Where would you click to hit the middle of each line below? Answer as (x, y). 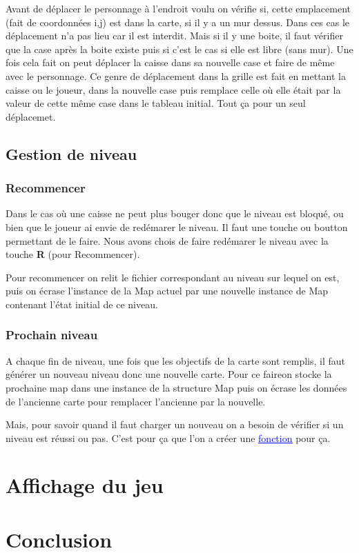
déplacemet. (31, 116)
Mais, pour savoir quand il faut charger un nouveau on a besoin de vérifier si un (175, 424)
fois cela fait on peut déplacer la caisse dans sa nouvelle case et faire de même (170, 62)
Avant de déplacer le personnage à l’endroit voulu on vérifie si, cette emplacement (178, 8)
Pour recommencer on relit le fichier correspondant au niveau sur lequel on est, (173, 277)
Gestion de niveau (71, 153)
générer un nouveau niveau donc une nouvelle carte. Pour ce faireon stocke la (169, 374)
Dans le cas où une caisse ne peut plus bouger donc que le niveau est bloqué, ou (175, 213)
